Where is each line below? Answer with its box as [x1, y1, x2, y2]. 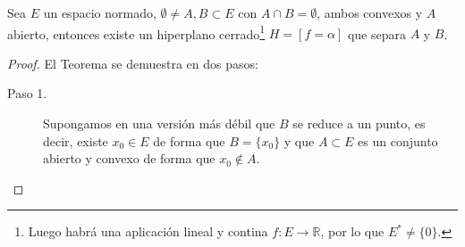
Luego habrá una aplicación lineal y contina [28, 222, 268, 241]
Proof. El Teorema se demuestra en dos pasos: [7, 54, 258, 72]
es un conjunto [358, 131, 438, 150]
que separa [347, 24, 406, 43]
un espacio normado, [43, 4, 156, 21]
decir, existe [43, 131, 108, 150]
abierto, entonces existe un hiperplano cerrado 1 [7, 21, 266, 43]
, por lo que [320, 222, 385, 241]
